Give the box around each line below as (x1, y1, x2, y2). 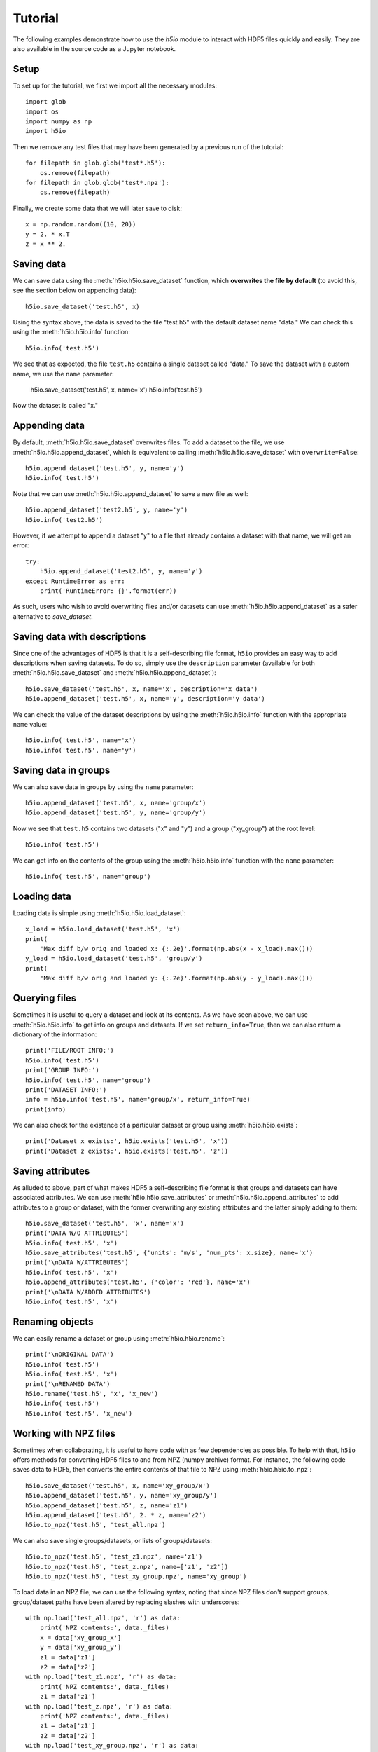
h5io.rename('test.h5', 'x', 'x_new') (25, 1390, 159, 1397)
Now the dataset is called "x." (13, 402, 98, 410)
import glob (25, 98, 66, 106)
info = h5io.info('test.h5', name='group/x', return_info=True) (25, 1095, 251, 1104)
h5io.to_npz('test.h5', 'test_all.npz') (25, 1521, 166, 1529)
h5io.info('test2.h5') (25, 516, 104, 523)
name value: (13, 720, 48, 728)
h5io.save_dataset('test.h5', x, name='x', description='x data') (25, 685, 258, 693)
